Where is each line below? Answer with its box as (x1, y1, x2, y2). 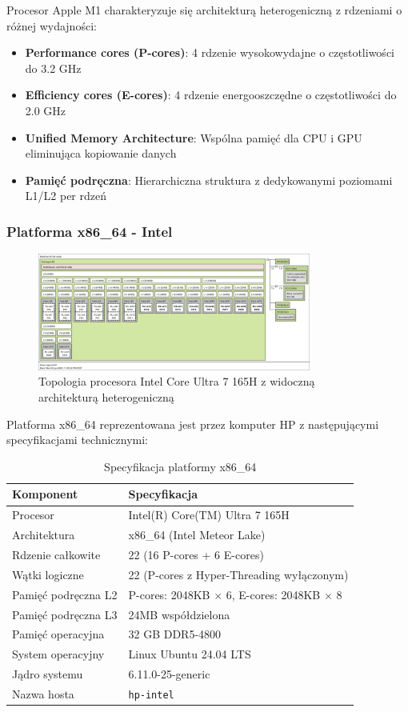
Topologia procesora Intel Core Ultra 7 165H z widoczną (38, 373, 315, 390)
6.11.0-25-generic (128, 666, 210, 682)
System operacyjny (12, 646, 105, 662)
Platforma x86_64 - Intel (6, 221, 173, 241)
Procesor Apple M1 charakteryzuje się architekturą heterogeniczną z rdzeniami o (6, 2, 402, 18)
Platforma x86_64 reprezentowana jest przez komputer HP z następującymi (6, 415, 379, 432)
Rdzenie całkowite (12, 546, 101, 562)
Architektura (12, 526, 75, 543)
